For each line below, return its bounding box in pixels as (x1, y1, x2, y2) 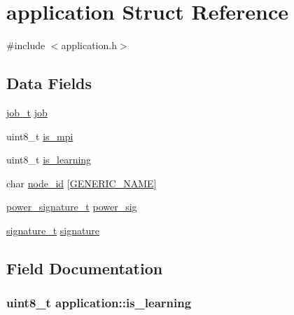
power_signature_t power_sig (6, 199, 137, 214)
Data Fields (6, 72, 92, 94)
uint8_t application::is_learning (6, 294, 192, 311)
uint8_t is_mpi (6, 128, 73, 143)
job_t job (6, 105, 48, 119)
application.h (61, 38, 117, 53)
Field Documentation (6, 257, 163, 279)
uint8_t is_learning (6, 152, 92, 167)
